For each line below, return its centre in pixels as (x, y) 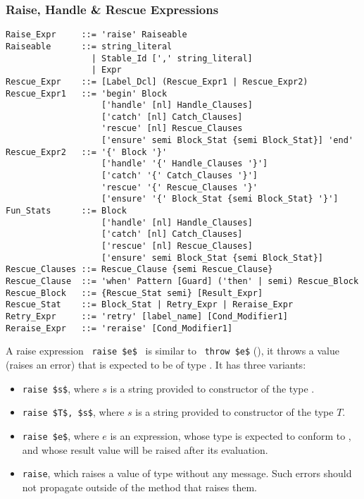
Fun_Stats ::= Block (66, 211)
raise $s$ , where (61, 388)
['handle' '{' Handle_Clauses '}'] (185, 164)
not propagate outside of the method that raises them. (139, 487)
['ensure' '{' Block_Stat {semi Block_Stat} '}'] (220, 199)
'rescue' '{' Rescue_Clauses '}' (180, 187)
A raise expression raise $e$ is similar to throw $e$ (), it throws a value (173, 351)
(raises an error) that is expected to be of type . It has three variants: (156, 364)
